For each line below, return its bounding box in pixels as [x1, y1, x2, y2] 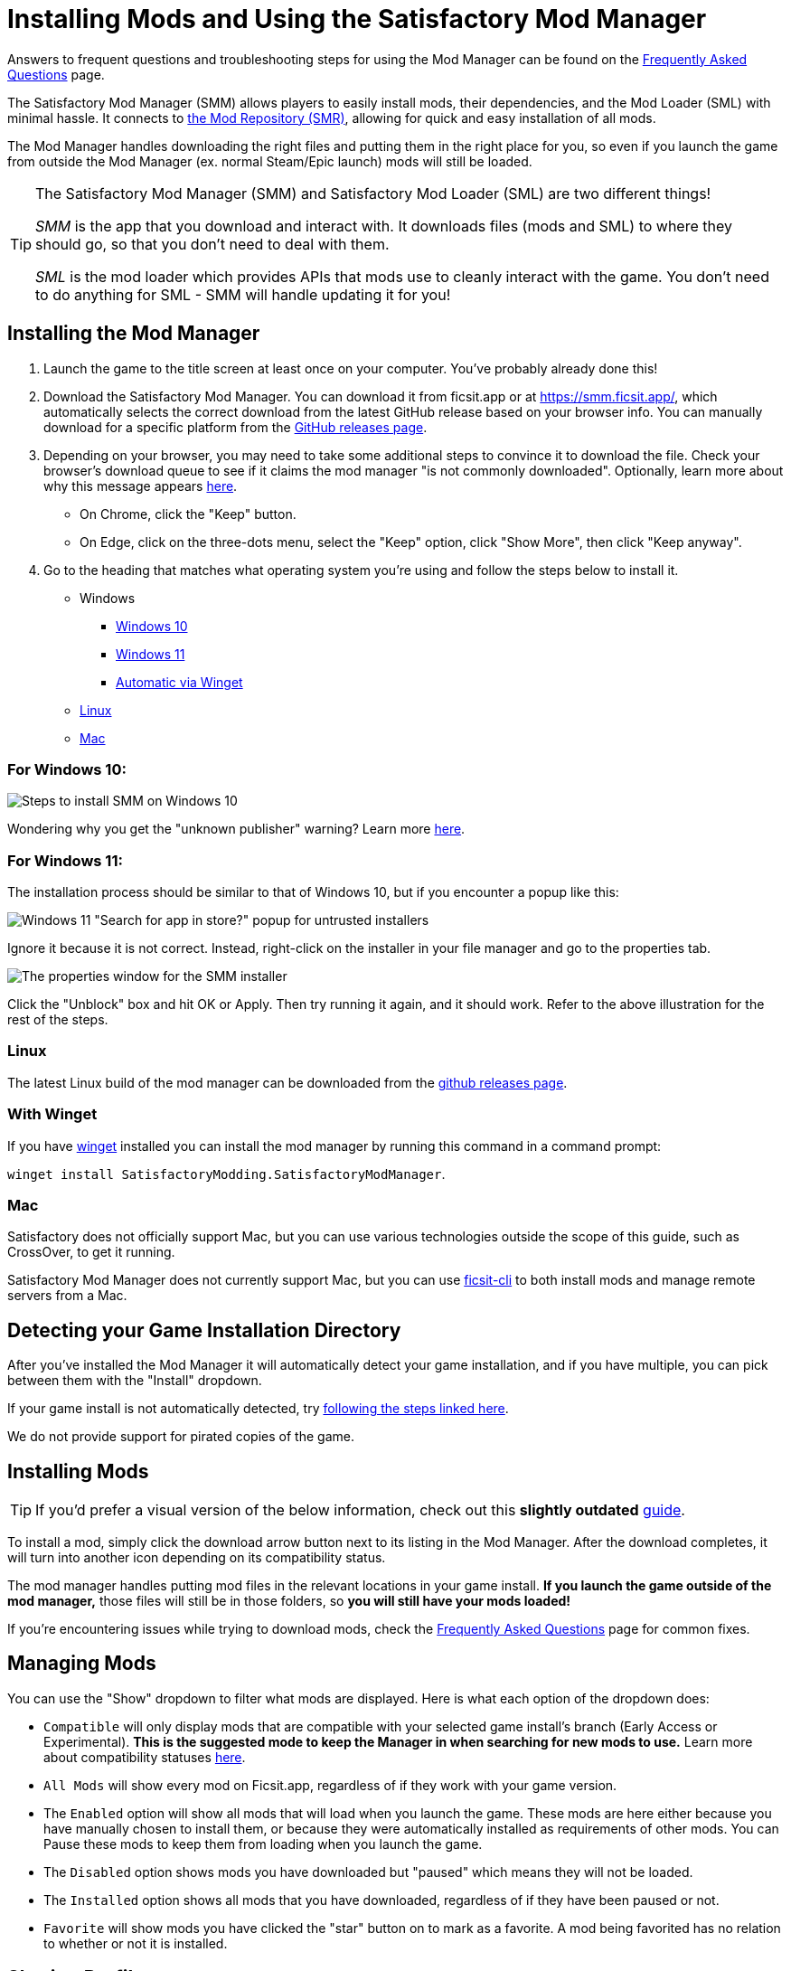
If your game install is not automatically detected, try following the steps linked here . [7, 1400, 509, 1417]
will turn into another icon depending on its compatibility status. [7, 1550, 386, 1566]
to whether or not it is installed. [43, 1935, 228, 1951]
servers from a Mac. [7, 1287, 127, 1304]
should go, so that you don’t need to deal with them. [35, 234, 390, 253]
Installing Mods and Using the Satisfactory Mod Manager [7, 4, 707, 34]
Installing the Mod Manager [7, 322, 260, 345]
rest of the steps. [7, 1012, 108, 1028]
